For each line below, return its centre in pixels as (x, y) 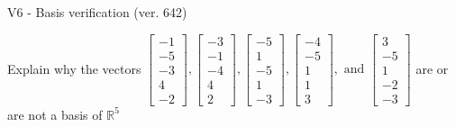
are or (432, 68)
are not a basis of (55, 114)
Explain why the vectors (74, 68)
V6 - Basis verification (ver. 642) (97, 12)
